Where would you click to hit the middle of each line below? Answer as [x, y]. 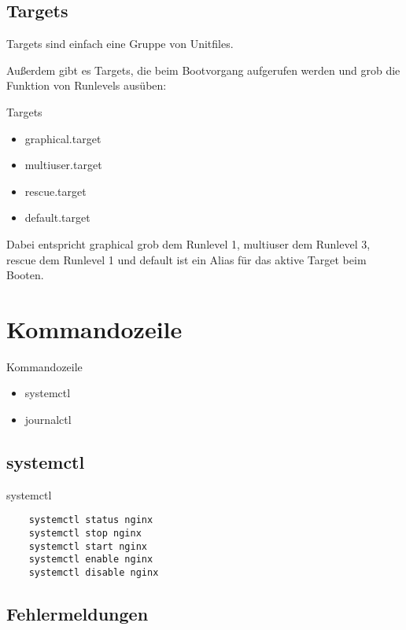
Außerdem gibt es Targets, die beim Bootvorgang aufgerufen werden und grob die [203, 70]
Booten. [25, 275]
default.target [57, 217]
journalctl [48, 420]
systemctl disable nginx [94, 573]
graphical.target [63, 138]
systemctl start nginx [88, 546]
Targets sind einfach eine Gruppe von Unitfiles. [120, 44]
